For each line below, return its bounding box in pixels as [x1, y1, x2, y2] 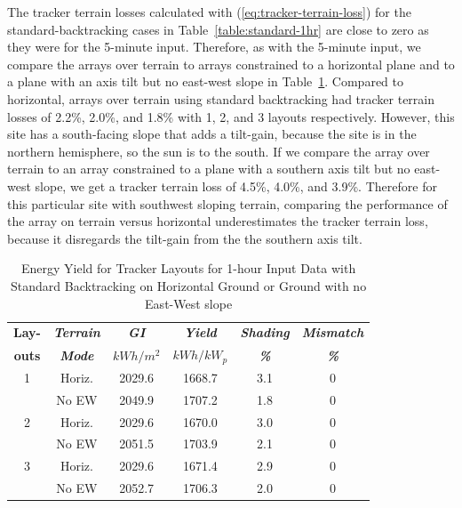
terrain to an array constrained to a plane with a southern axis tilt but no [7, 159, 410, 178]
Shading [240, 323, 290, 342]
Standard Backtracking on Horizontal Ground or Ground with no [11, 276, 367, 294]
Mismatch [301, 323, 364, 342]
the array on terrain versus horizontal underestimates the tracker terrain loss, [7, 212, 428, 230]
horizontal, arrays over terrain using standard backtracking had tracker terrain [7, 89, 435, 108]
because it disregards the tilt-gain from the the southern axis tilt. [7, 229, 362, 247]
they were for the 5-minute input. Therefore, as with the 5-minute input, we [7, 37, 421, 56]
